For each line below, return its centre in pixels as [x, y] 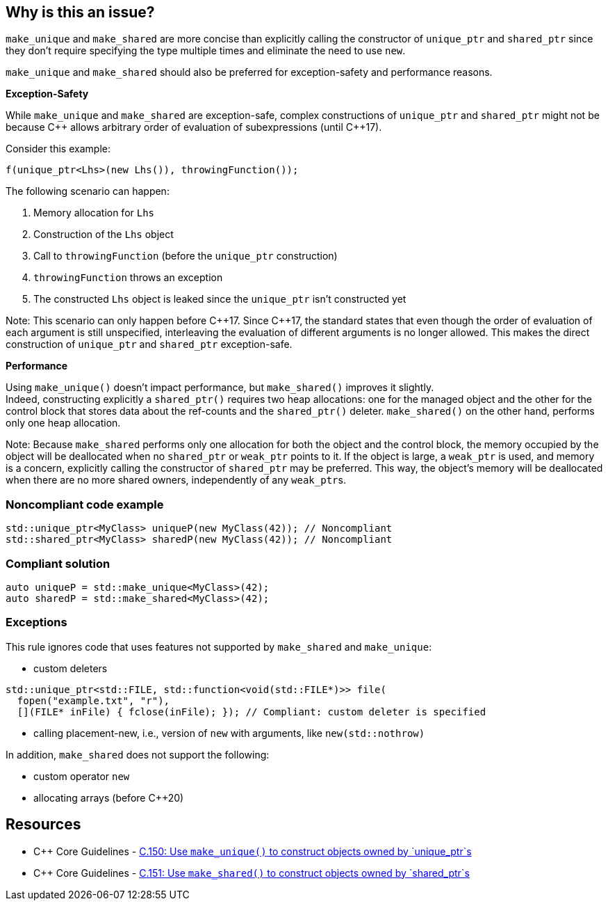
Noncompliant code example [85, 504]
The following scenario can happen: [88, 191]
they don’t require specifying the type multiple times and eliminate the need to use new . [206, 51]
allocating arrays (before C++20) [109, 797]
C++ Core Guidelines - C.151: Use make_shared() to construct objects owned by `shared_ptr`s [252, 873]
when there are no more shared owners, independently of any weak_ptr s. [176, 480]
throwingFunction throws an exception [128, 278]
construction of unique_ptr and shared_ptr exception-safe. [149, 344]
